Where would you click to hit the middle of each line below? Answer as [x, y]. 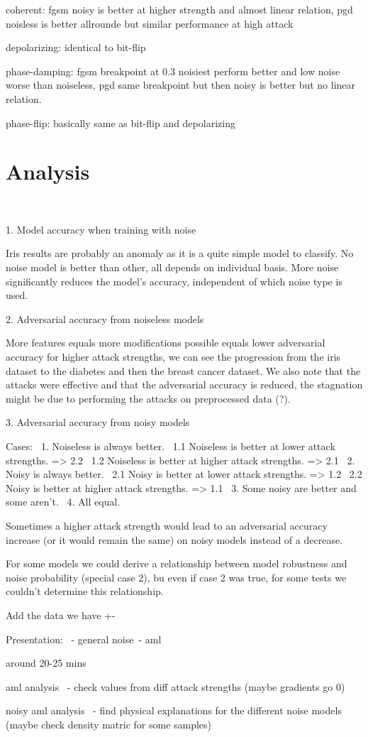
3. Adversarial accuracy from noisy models [98, 422]
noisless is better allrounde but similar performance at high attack [150, 23]
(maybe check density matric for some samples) [109, 724]
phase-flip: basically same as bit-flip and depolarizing [121, 122]
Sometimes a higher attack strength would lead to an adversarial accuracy [167, 525]
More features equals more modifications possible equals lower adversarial [166, 343]
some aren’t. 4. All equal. [63, 502]
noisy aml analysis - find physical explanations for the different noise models [174, 710]
